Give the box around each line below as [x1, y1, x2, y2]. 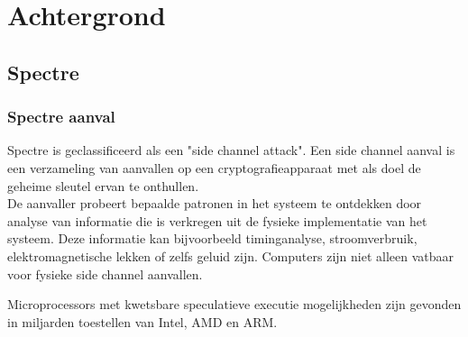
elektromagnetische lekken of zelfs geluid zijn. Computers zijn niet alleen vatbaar [7, 246, 454, 265]
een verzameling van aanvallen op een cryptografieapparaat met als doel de [7, 158, 421, 177]
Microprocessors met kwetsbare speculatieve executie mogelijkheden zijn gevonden [7, 295, 462, 314]
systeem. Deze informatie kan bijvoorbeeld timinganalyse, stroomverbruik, [7, 229, 418, 248]
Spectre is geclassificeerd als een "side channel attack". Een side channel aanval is [7, 141, 455, 159]
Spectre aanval [7, 105, 115, 128]
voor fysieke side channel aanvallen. [7, 264, 203, 283]
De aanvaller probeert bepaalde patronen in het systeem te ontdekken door [7, 194, 422, 213]
